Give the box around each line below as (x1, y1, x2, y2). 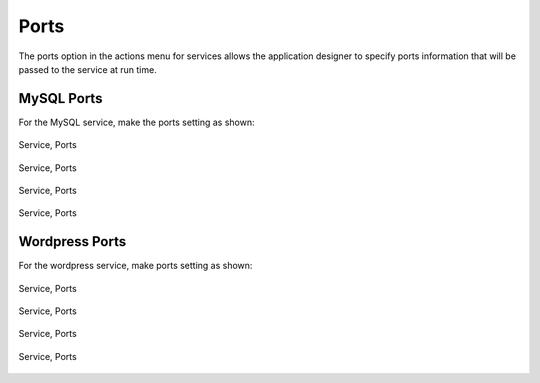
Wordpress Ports (18, 233, 127, 250)
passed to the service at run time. (18, 63, 157, 75)
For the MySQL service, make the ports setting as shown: (18, 116, 255, 128)
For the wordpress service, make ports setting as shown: (18, 260, 253, 272)
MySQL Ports (18, 90, 103, 107)
